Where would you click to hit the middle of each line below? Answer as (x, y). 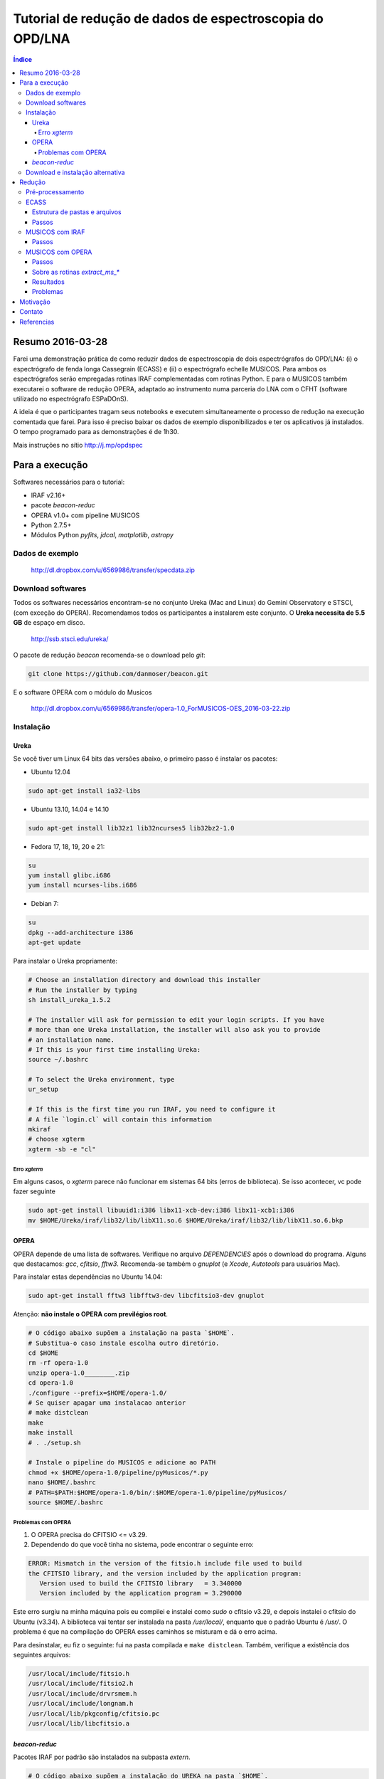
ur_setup (43, 1089)
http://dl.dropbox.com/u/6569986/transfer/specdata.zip (113, 570)
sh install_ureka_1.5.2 (70, 999)
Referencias (37, 322)
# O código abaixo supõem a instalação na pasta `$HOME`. (131, 1333)
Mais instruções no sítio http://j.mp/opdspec (78, 445)
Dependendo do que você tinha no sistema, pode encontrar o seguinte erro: (142, 1545)
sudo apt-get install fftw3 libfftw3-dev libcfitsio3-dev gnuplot (146, 1296)
